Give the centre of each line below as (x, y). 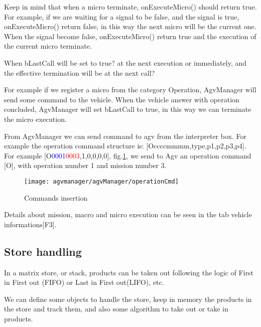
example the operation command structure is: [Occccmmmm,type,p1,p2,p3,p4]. (125, 146)
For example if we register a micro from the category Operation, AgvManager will (130, 90)
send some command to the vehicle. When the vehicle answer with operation (122, 99)
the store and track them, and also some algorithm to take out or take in (116, 309)
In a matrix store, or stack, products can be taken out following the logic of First (129, 272)
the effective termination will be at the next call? (80, 72)
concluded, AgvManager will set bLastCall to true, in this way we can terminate (128, 109)
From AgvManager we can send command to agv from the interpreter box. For (125, 136)
